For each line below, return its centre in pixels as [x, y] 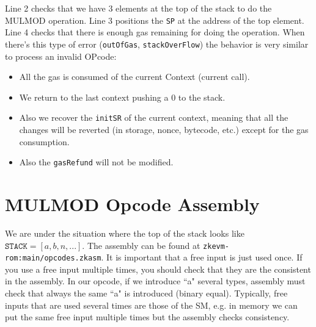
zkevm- [216, 246]
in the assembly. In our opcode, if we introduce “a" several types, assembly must [155, 281]
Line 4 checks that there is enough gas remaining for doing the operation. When [155, 32]
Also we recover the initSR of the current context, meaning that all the [154, 117]
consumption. [44, 141]
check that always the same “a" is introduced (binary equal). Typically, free [146, 293]
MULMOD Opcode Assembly [132, 203]
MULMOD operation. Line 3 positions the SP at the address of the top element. [155, 20]
